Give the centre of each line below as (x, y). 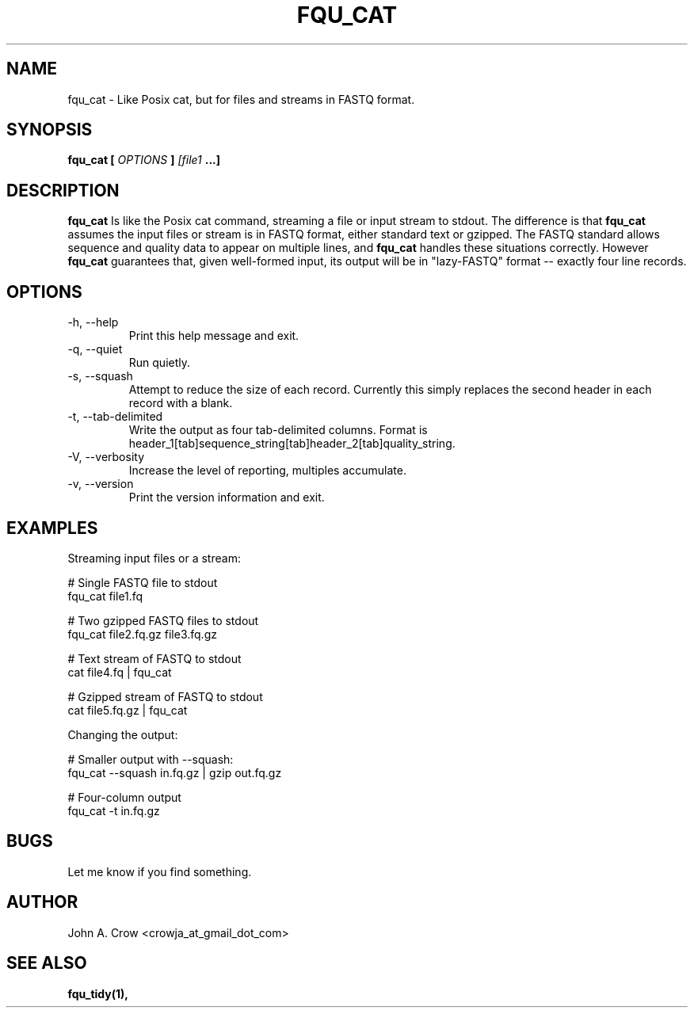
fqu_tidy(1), (98, 993)
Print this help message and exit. (214, 336)
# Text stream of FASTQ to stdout (154, 658)
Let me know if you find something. (160, 871)
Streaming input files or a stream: (154, 558)
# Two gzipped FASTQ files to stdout (163, 620)
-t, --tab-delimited (115, 417)
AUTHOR (42, 902)
